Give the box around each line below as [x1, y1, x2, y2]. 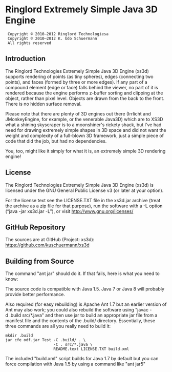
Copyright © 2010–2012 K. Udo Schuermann [7, 36, 97, 41]
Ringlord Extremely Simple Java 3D [5, 4, 158, 15]
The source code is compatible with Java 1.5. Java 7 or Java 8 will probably [5, 286, 165, 292]
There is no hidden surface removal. [5, 101, 82, 107]
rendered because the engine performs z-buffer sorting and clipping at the [5, 90, 163, 96]
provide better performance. [5, 291, 66, 298]
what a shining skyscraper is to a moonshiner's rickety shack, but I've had [5, 122, 162, 128]
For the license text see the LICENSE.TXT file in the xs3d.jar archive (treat [5, 197, 161, 203]
